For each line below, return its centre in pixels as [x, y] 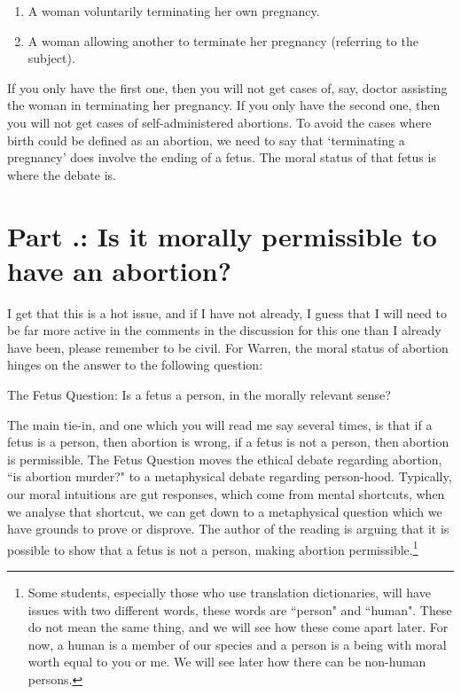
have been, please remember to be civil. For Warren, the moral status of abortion [228, 347]
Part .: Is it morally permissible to [222, 235]
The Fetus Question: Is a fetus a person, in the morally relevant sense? [199, 395]
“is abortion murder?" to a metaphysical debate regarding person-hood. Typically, [230, 476]
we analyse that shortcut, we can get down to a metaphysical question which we [225, 511]
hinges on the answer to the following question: [135, 365]
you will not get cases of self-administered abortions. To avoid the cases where [219, 122]
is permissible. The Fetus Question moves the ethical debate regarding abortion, [225, 459]
